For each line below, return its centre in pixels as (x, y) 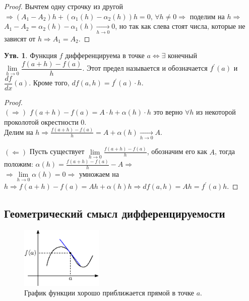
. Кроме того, (49, 83)
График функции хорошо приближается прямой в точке (109, 293)
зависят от (20, 38)
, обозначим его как (177, 151)
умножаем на (99, 173)
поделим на (207, 16)
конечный (182, 55)
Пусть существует (57, 151)
